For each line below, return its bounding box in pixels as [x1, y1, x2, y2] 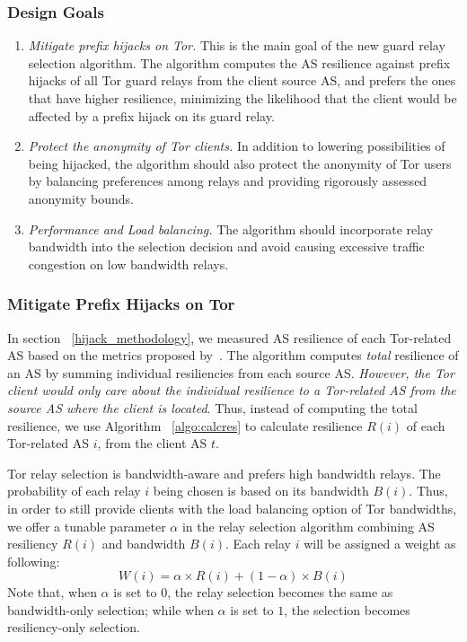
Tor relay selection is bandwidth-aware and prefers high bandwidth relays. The [7, 463, 441, 482]
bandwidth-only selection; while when [7, 600, 214, 619]
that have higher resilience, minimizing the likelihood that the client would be [28, 89, 457, 107]
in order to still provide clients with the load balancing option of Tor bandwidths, [7, 498, 457, 517]
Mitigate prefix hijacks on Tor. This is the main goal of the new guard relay [28, 36, 445, 55]
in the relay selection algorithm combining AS [181, 516, 435, 535]
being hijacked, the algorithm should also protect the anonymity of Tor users [28, 154, 452, 172]
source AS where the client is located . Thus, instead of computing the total [7, 398, 418, 417]
